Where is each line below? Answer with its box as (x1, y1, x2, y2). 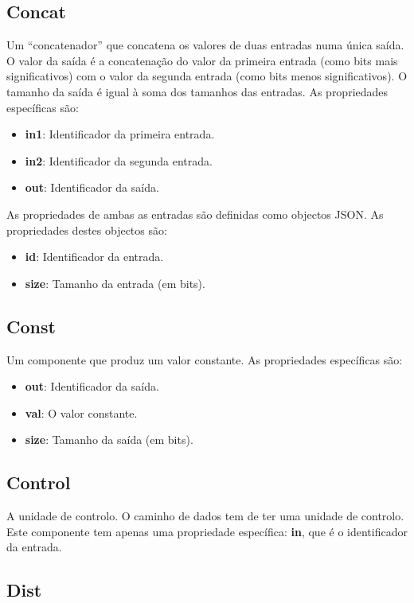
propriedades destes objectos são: (6, 221, 167, 238)
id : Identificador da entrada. (25, 248, 164, 265)
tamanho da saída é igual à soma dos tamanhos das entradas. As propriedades (6, 83, 389, 99)
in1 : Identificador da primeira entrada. (25, 126, 215, 142)
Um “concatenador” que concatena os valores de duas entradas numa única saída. (6, 37, 404, 53)
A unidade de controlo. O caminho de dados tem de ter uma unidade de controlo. (6, 508, 404, 524)
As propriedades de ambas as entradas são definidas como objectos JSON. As (6, 205, 384, 222)
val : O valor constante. (25, 404, 138, 421)
